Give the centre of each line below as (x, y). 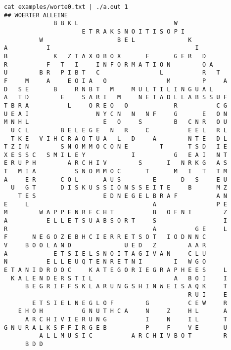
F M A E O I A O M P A (116, 81)
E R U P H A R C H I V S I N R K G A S (116, 163)
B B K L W (115, 23)
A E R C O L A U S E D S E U (116, 179)
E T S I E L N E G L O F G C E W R (130, 303)
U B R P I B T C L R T (112, 73)
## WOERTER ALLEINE (36, 15)
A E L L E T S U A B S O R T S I (116, 221)
